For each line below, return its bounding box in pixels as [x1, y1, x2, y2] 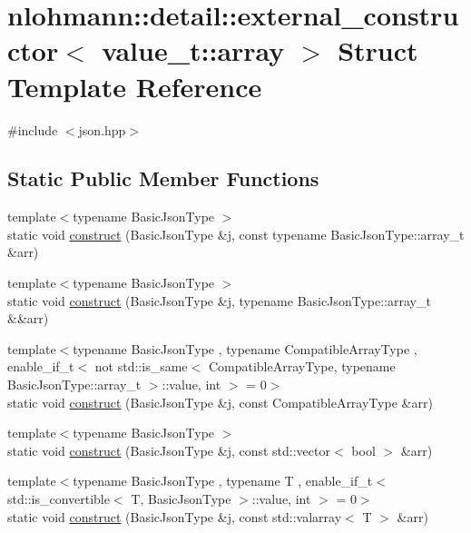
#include [7, 120, 58, 139]
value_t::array [102, 32, 285, 69]
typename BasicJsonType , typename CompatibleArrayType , [73, 339, 417, 358]
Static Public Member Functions [7, 164, 319, 192]
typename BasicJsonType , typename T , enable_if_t [73, 471, 373, 490]
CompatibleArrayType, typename [208, 357, 396, 376]
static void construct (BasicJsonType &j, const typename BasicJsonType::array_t [7, 224, 465, 243]
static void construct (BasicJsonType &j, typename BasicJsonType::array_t [7, 291, 431, 310]
